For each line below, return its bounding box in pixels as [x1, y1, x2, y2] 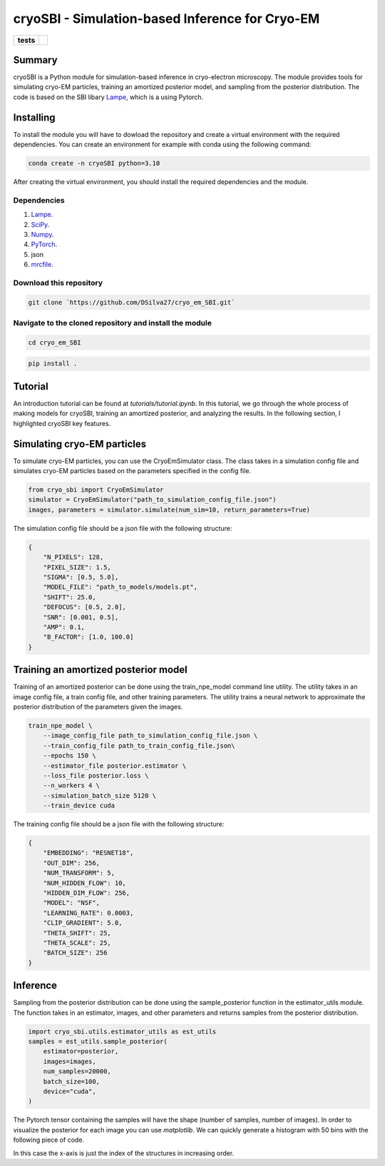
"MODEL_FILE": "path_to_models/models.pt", [43, 583, 197, 592]
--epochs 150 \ [43, 751, 96, 760]
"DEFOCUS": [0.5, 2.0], [43, 603, 126, 612]
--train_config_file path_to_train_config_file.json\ [43, 741, 235, 749]
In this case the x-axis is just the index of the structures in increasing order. [13, 1149, 235, 1157]
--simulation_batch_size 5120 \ [43, 791, 157, 799]
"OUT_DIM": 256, [43, 858, 100, 867]
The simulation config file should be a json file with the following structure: [13, 524, 232, 532]
